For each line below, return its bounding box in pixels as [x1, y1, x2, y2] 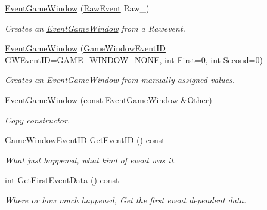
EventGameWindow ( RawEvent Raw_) [5, 2, 150, 14]
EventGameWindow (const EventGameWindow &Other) [5, 93, 212, 106]
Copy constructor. [5, 113, 70, 126]
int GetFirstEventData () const [5, 174, 119, 186]
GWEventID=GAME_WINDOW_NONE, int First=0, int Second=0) [5, 53, 263, 66]
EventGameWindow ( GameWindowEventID [5, 42, 166, 54]
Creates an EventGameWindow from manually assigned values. [5, 73, 235, 86]
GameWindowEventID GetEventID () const [5, 134, 165, 146]
